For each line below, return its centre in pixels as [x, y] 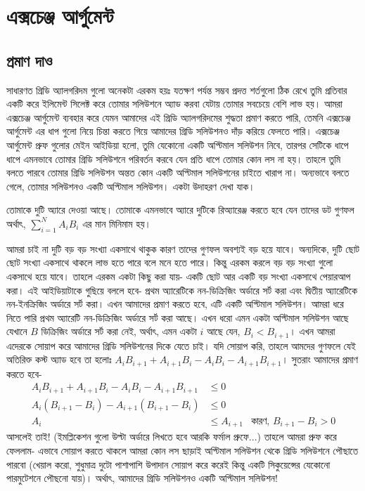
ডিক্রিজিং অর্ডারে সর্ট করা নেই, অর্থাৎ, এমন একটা [119, 331]
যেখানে [17, 331]
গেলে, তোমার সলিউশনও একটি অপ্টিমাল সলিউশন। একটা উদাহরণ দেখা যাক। [131, 186]
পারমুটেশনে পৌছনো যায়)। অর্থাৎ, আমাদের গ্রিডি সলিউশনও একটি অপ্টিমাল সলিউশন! [142, 478]
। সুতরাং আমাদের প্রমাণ [320, 359]
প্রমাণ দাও [30, 60]
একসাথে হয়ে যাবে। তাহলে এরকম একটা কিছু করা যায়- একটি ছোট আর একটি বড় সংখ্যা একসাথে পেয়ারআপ [179, 276]
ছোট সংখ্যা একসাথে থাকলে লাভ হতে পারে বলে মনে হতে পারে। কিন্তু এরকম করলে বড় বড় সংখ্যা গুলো [170, 262]
